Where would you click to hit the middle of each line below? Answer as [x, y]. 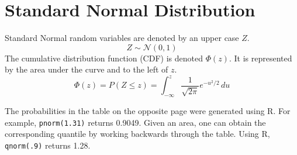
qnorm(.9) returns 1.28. [48, 145]
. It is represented [260, 58]
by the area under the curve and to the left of [87, 69]
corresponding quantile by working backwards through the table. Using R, [137, 134]
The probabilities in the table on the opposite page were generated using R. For [148, 111]
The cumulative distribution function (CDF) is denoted [104, 58]
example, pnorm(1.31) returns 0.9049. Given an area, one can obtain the [135, 122]
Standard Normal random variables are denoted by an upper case [122, 38]
